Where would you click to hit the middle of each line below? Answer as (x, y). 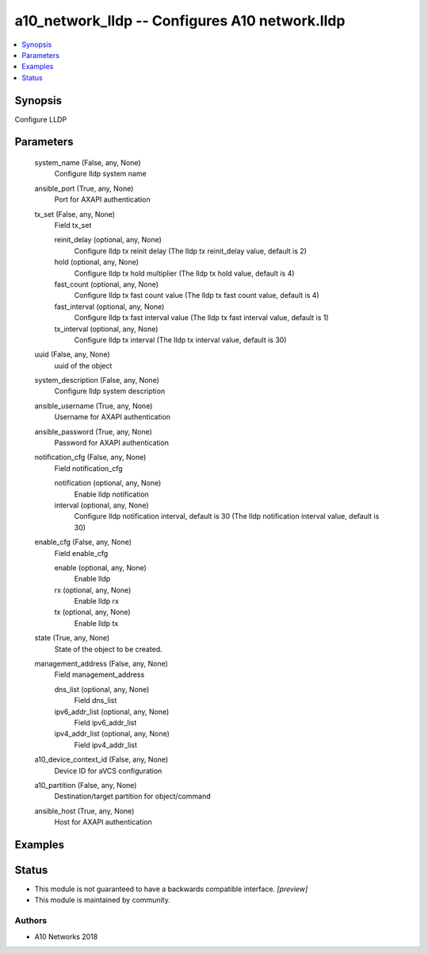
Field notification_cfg (88, 468)
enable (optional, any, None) (100, 567)
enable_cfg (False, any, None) (83, 542)
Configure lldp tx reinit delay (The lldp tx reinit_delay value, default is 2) (190, 251)
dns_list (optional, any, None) (102, 689)
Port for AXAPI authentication (102, 199)
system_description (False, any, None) (97, 380)
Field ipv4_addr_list (106, 745)
